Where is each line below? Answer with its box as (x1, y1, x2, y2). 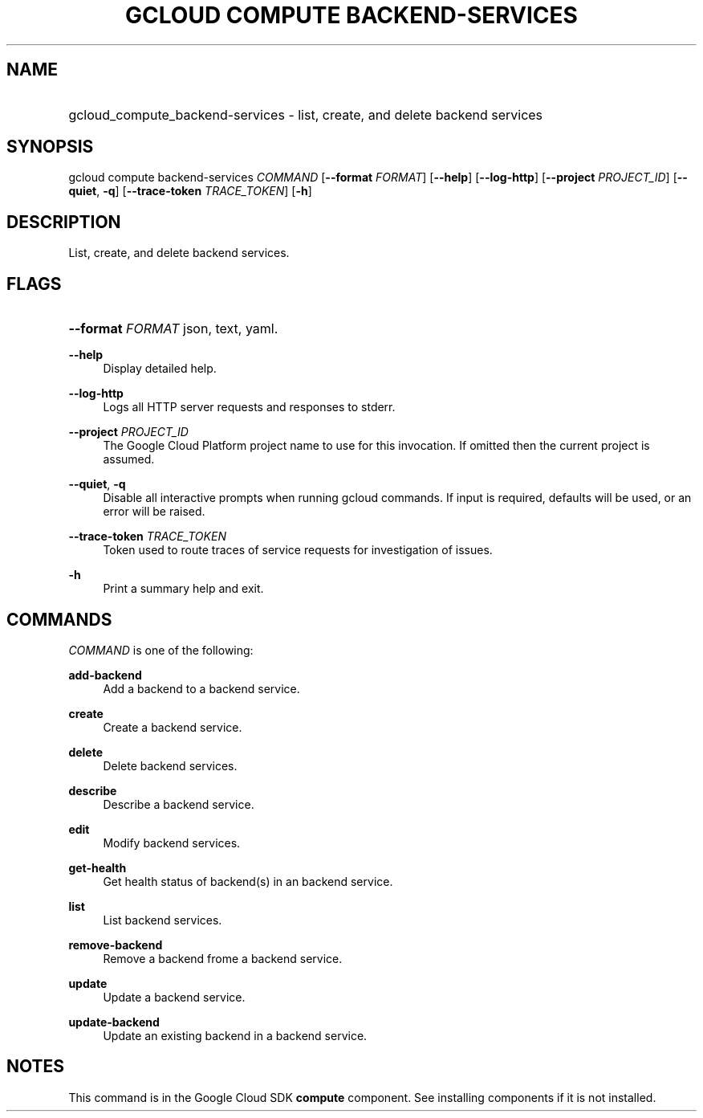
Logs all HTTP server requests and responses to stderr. (103, 400, 396, 414)
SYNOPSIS (6, 137, 94, 157)
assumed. (103, 452, 155, 467)
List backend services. (103, 912, 222, 927)
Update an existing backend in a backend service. (103, 1028, 368, 1043)
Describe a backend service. (103, 797, 254, 811)
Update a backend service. (103, 989, 246, 1004)
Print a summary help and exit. (103, 581, 264, 596)
